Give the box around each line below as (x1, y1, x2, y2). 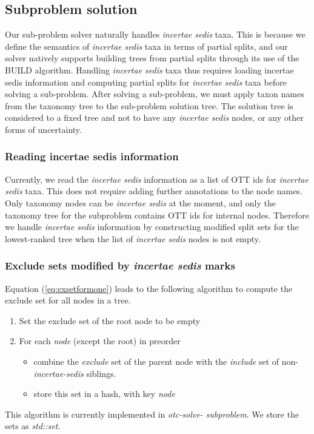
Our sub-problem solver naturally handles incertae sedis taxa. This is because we (5, 28, 306, 41)
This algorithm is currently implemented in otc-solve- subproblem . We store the (5, 407, 299, 420)
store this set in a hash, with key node (33, 387, 175, 400)
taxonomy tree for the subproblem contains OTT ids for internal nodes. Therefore (5, 208, 309, 221)
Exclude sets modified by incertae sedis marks (5, 258, 235, 273)
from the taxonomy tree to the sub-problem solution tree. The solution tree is (5, 99, 293, 112)
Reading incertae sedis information (5, 149, 179, 164)
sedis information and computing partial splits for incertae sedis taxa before (5, 75, 287, 88)
